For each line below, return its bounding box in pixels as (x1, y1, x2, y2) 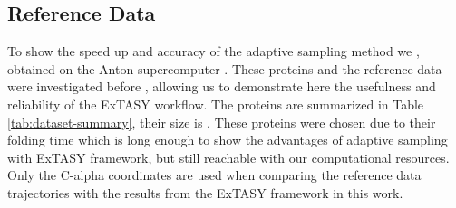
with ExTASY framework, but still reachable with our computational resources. (7, 147, 450, 166)
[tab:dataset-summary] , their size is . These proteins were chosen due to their (7, 112, 436, 131)
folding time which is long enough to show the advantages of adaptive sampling (7, 130, 448, 149)
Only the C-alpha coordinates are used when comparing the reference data (7, 165, 422, 184)
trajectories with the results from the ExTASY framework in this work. (7, 183, 403, 202)
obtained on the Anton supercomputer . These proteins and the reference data (7, 59, 442, 78)
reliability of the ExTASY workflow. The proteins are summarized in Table (7, 94, 424, 113)
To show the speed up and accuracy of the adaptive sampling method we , (7, 42, 420, 61)
